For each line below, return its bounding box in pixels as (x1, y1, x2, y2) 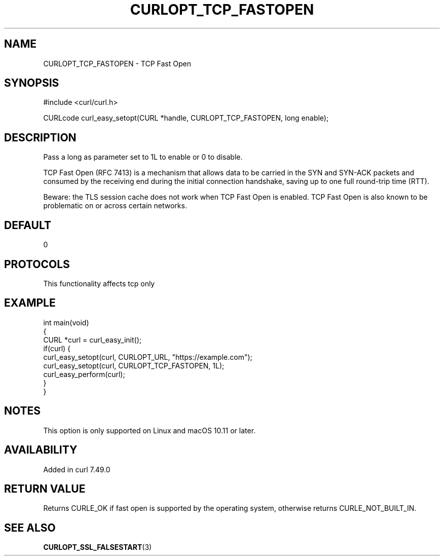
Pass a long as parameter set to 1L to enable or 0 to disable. (43, 153, 243, 162)
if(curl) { (43, 344, 71, 353)
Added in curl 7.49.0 (43, 465, 110, 474)
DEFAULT (4, 218, 51, 232)
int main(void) (43, 318, 89, 327)
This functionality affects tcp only (43, 279, 155, 288)
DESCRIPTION (4, 131, 77, 144)
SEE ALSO (4, 521, 56, 534)
